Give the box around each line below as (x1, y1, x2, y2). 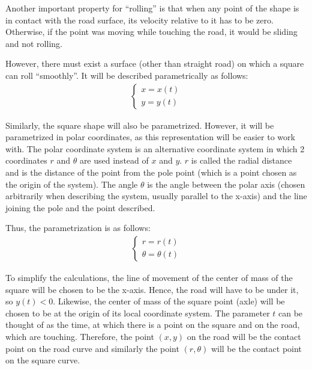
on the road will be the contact (187, 330, 301, 342)
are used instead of (79, 154, 149, 167)
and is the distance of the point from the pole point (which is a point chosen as (5, 165, 297, 178)
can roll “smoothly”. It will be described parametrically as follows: (5, 69, 248, 81)
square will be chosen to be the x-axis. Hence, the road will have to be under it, (5, 283, 299, 295)
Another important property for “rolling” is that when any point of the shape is (5, 2, 299, 14)
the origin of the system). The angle (5, 177, 138, 190)
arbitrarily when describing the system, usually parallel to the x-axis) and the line (5, 190, 307, 202)
